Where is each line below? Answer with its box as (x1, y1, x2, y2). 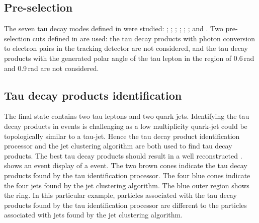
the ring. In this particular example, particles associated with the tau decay (4, 190, 237, 200)
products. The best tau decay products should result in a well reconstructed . (4, 150, 242, 161)
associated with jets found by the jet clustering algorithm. (4, 209, 183, 220)
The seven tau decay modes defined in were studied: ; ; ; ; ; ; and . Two (4, 23, 223, 34)
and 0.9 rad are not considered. (4, 62, 99, 73)
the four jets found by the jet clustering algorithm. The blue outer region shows (4, 180, 249, 190)
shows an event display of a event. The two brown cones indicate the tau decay (4, 160, 247, 171)
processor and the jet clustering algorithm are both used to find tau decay (4, 140, 232, 151)
